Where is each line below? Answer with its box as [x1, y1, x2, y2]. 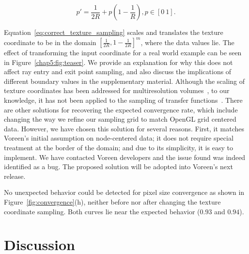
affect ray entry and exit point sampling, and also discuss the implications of [4, 66, 232, 77]
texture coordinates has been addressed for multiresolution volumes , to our [4, 85, 230, 95]
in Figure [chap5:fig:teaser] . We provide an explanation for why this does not [4, 57, 233, 67]
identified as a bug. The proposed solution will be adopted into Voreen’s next [4, 161, 233, 172]
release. [4, 171, 26, 181]
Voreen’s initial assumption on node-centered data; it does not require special [4, 133, 233, 143]
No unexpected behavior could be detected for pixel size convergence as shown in [4, 187, 245, 197]
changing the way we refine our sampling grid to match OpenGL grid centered [4, 114, 236, 124]
